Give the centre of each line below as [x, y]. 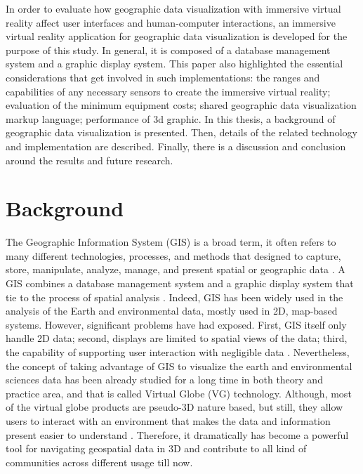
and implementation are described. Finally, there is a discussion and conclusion [176, 146]
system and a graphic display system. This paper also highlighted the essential [174, 64]
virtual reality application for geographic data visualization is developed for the [177, 36]
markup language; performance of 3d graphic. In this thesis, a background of [171, 118]
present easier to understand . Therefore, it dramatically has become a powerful [177, 434]
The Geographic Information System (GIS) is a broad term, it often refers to [171, 242]
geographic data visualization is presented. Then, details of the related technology [181, 132]
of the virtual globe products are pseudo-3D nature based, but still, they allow [174, 407]
